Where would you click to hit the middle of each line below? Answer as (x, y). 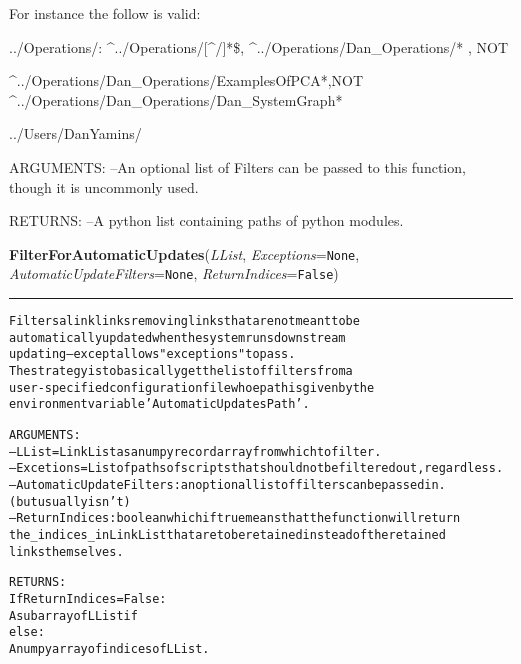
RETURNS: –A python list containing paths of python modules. (206, 220)
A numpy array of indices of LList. (109, 648)
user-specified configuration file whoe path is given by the (192, 387)
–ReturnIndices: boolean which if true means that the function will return (235, 518)
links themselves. (66, 551)
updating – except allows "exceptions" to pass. (152, 354)
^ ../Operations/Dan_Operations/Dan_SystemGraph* (176, 99)
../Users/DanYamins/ (75, 133)
